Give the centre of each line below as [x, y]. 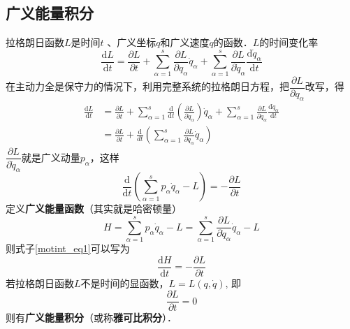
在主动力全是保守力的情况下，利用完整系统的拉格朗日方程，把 [147, 86]
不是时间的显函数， [125, 283]
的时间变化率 [289, 42]
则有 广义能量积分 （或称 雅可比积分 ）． [91, 317]
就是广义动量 [51, 157]
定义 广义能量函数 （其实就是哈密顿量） [94, 209]
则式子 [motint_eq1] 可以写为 [68, 248]
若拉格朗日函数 [40, 283]
